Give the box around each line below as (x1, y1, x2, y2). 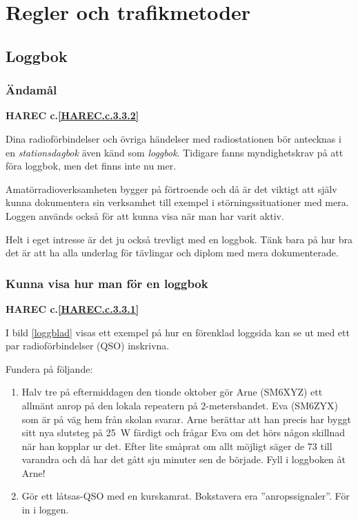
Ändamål (6, 81, 57, 99)
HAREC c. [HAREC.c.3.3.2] (6, 108, 139, 123)
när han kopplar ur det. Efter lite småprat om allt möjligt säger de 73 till (21, 438, 332, 453)
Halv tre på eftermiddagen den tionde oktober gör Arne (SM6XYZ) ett (21, 385, 323, 399)
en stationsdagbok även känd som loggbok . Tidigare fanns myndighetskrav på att (6, 145, 344, 159)
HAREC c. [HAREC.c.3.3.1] (6, 301, 139, 316)
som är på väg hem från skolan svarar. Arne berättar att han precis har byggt (21, 411, 351, 426)
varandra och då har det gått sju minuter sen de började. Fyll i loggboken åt (21, 452, 346, 467)
